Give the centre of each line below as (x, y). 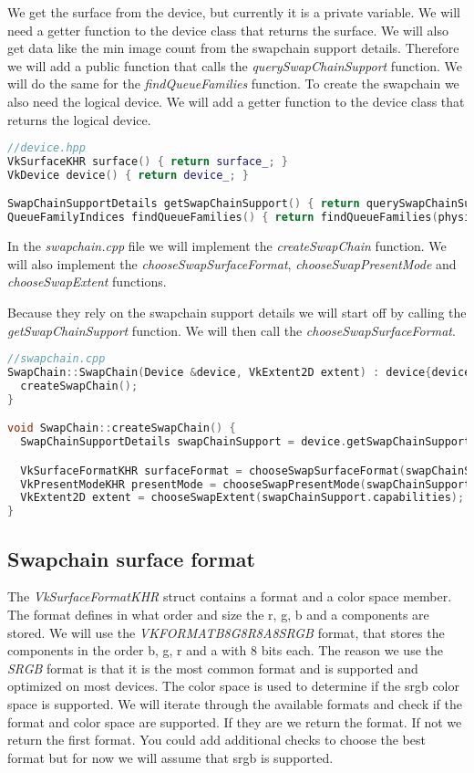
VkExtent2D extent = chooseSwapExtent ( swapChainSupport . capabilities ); (242, 498)
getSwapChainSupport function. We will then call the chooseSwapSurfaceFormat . (232, 330)
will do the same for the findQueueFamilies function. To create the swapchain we (233, 84)
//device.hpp (46, 148)
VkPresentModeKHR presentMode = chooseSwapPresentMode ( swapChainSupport (246, 484)
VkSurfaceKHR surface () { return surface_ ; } (148, 162)
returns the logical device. (79, 119)
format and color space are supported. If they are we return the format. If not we (235, 721)
